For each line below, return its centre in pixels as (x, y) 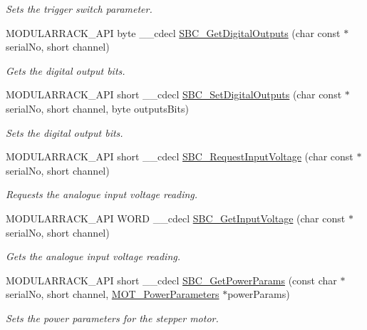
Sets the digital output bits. (64, 132)
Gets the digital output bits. (66, 70)
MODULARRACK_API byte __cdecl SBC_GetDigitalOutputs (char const (173, 32)
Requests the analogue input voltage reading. (102, 194)
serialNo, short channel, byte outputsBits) (97, 108)
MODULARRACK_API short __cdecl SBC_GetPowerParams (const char (171, 280)
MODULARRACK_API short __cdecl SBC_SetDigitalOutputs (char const (174, 94)
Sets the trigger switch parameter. (79, 9)
